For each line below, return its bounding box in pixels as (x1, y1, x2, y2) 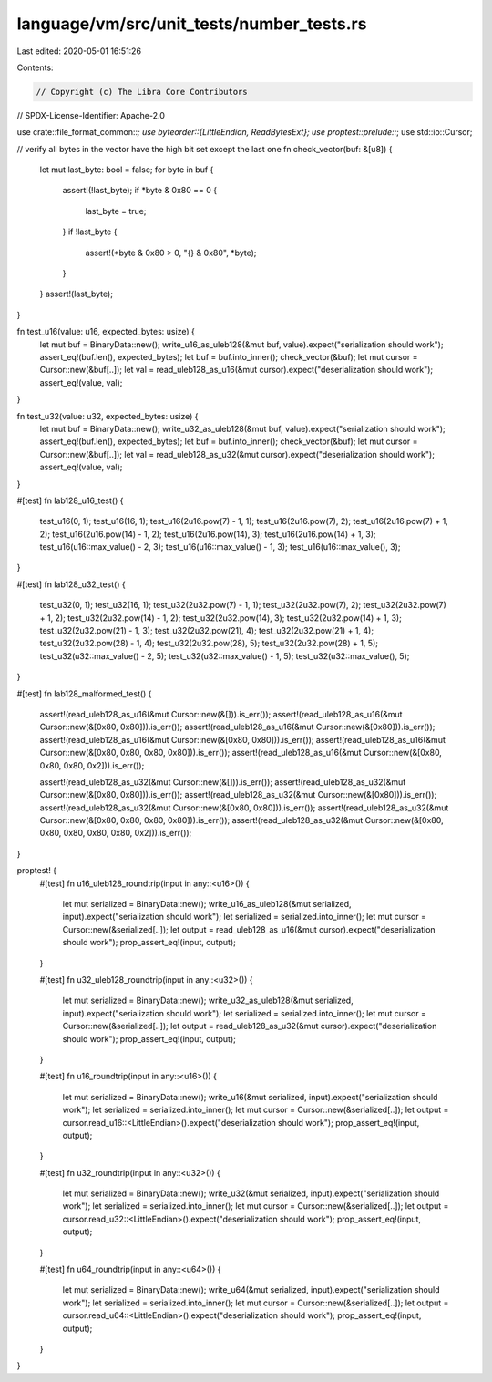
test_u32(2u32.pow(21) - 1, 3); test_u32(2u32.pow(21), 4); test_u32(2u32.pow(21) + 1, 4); (39, 625, 374, 636)
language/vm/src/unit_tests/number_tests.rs (16, 14, 367, 34)
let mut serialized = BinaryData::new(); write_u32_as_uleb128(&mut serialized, (62, 995, 354, 1006)
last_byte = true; (85, 205, 147, 216)
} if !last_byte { (62, 226, 118, 237)
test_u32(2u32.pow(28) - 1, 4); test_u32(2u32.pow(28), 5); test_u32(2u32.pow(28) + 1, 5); (39, 638, 378, 649)
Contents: (16, 62, 54, 73)
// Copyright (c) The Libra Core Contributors (36, 87, 248, 97)
